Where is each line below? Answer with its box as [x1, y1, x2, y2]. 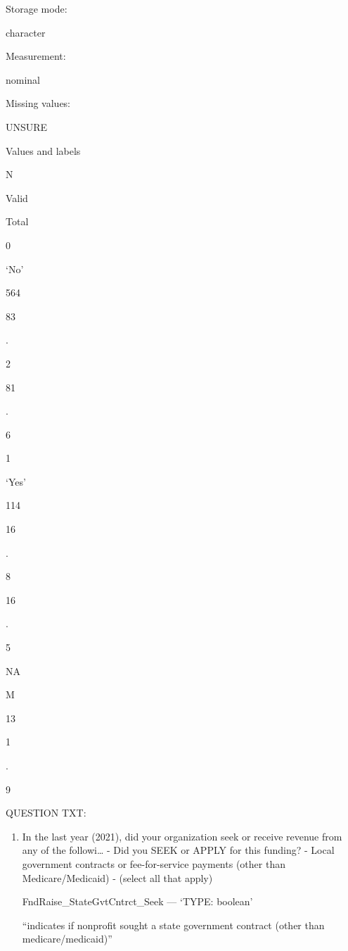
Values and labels [6, 143, 81, 158]
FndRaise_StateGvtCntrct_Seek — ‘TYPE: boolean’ [22, 894, 253, 909]
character [6, 25, 46, 39]
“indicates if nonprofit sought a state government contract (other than [22, 917, 325, 932]
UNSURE [6, 119, 48, 134]
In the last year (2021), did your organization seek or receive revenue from [22, 829, 342, 843]
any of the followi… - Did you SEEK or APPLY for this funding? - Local [22, 843, 335, 857]
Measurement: [6, 49, 66, 63]
